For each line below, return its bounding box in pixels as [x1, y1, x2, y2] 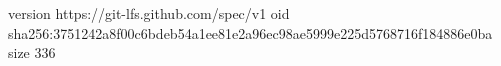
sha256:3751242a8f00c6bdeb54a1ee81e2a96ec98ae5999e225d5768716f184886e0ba [8, 22, 493, 43]
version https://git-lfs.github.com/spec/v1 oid [8, 3, 290, 23]
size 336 [8, 42, 56, 63]
